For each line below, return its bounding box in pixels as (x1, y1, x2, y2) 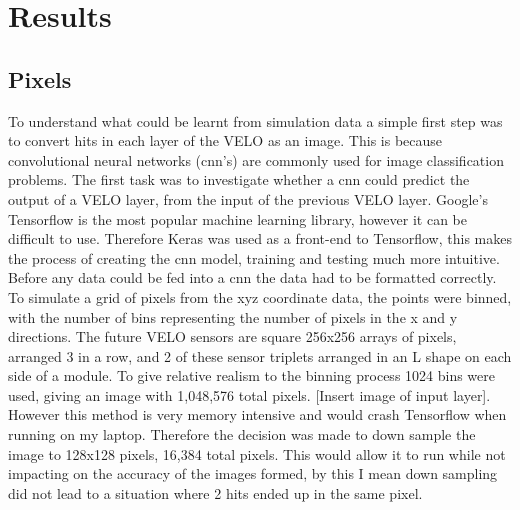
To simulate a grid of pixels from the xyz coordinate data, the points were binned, (8, 286, 512, 307)
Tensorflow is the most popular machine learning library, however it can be (8, 208, 467, 229)
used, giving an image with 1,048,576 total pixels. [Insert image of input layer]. (8, 384, 491, 405)
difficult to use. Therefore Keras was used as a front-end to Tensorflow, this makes (8, 228, 512, 249)
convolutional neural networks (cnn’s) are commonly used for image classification (8, 149, 504, 170)
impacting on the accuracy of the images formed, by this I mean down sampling (8, 463, 498, 484)
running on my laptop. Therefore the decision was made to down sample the (8, 424, 476, 445)
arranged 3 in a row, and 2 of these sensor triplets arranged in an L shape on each (8, 345, 512, 366)
